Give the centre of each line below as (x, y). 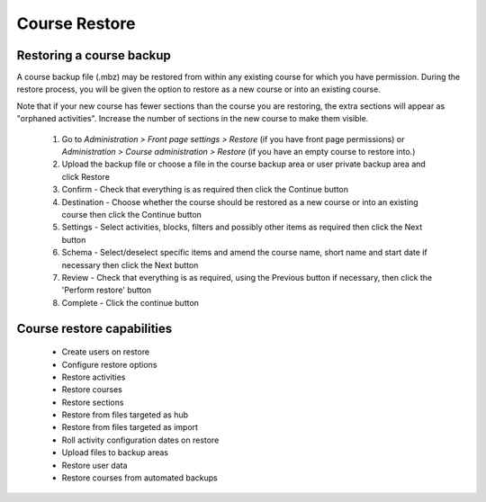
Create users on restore (106, 352)
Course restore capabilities (94, 328)
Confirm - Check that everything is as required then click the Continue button (205, 190)
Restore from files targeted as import (130, 427)
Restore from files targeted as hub (125, 415)
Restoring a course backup (94, 55)
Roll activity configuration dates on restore (140, 440)
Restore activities (94, 377)
